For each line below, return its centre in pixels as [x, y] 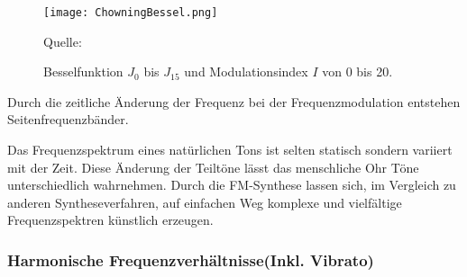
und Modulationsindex [246, 71]
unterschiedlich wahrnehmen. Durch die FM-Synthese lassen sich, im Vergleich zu [232, 185]
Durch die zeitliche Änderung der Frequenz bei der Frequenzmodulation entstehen [234, 101]
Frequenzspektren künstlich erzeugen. [110, 220]
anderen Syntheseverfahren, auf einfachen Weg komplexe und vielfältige [205, 202]
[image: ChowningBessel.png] [131, 13]
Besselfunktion [83, 71]
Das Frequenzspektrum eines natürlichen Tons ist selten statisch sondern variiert [230, 150]
